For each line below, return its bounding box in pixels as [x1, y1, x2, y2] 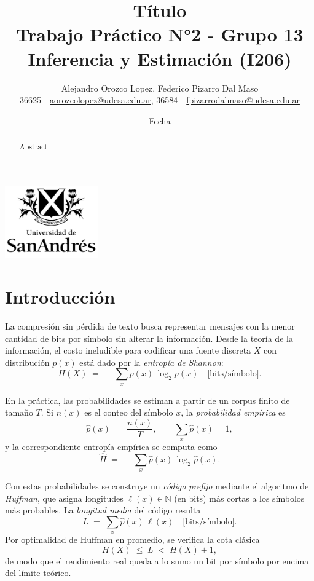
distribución [5, 355, 50, 368]
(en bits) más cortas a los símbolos [174, 491, 305, 504]
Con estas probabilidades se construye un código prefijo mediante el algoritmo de [5, 480, 309, 492]
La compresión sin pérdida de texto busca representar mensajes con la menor [5, 320, 295, 333]
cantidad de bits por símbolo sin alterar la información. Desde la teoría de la [5, 331, 293, 344]
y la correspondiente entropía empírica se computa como [5, 440, 218, 453]
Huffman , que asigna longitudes [5, 491, 124, 504]
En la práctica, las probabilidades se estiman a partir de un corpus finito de [5, 393, 290, 406]
